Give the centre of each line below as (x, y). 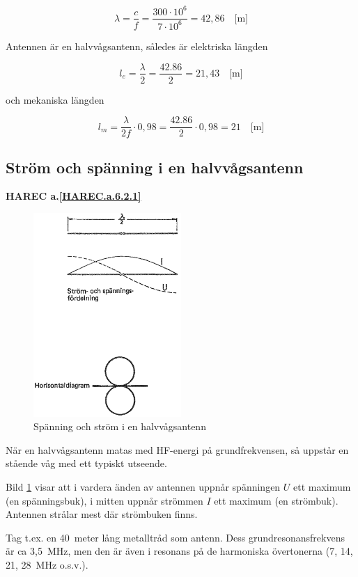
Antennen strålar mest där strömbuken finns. (102, 514)
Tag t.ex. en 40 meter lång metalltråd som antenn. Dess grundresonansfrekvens (175, 537)
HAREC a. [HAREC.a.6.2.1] (73, 196)
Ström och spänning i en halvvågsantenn (155, 167)
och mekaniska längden (55, 99)
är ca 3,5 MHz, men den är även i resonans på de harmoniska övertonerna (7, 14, (179, 551)
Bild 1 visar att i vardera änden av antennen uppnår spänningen (143, 486)
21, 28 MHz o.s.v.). (47, 564)
